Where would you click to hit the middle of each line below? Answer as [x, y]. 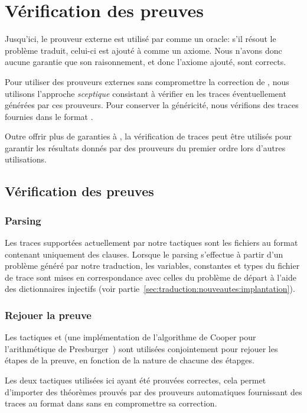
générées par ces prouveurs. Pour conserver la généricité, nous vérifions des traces [152, 105]
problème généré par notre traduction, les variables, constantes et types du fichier [152, 266]
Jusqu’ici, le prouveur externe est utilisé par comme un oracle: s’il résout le [141, 39]
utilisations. [26, 159]
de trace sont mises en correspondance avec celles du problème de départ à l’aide [151, 277]
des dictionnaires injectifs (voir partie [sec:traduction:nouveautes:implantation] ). [150, 289]
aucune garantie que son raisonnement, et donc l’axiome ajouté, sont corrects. [146, 62]
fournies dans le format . [49, 116]
